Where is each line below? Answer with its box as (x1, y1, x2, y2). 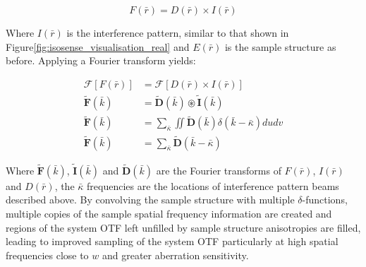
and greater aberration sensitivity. (102, 247, 249, 262)
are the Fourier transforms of (156, 162, 281, 177)
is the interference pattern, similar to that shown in (66, 25, 289, 40)
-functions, (302, 192, 348, 207)
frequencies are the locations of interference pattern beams (87, 178, 339, 193)
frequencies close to (6, 247, 89, 262)
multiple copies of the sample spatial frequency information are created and (6, 206, 332, 220)
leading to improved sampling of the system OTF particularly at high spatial (6, 234, 338, 249)
